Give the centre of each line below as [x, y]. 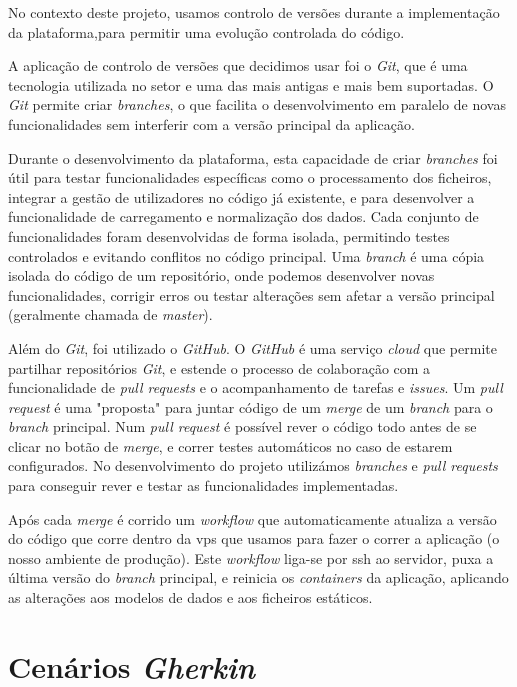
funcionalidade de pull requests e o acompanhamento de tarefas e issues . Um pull [255, 387]
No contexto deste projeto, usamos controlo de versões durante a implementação [254, 12]
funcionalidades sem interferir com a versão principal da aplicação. [211, 123]
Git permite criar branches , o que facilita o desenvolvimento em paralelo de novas [257, 104]
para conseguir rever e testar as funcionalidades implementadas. [203, 485]
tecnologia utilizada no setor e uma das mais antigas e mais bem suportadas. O [251, 84]
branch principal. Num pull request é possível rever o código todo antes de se [242, 426]
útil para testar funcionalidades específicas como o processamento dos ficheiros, [250, 177]
